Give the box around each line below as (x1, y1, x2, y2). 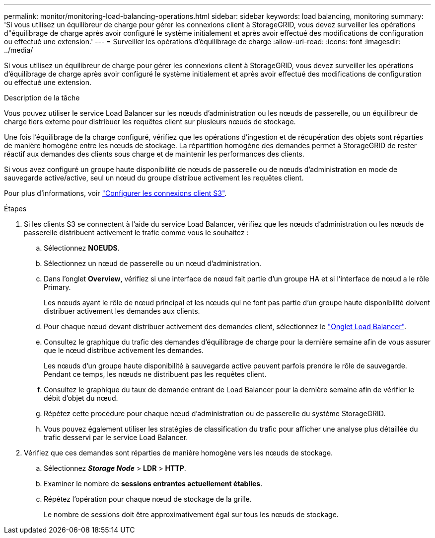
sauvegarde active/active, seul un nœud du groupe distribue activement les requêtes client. (4, 174, 304, 182)
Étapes (4, 204, 27, 213)
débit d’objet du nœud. (44, 394, 118, 402)
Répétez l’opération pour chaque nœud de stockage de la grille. (44, 495, 252, 503)
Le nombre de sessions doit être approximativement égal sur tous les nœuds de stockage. (44, 510, 339, 519)
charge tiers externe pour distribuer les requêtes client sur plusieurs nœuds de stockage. (4, 117, 296, 126)
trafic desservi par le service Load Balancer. (44, 433, 188, 442)
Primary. (44, 283, 71, 291)
